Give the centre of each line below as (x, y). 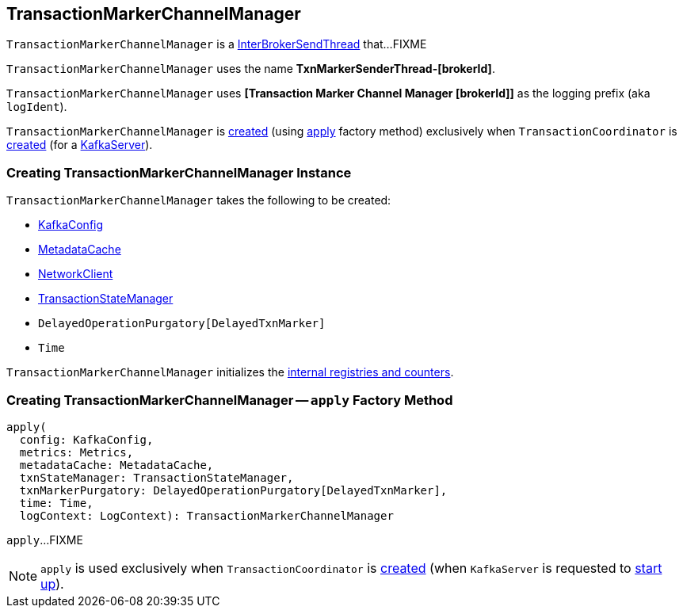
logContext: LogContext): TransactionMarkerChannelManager (206, 515)
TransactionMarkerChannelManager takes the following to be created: (199, 200)
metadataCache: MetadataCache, (116, 465)
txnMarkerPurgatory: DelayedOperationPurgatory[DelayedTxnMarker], (233, 490)
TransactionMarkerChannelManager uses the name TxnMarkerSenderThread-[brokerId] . (251, 69)
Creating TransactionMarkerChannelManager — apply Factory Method (230, 400)
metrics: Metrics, (76, 452)
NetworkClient (76, 274)
